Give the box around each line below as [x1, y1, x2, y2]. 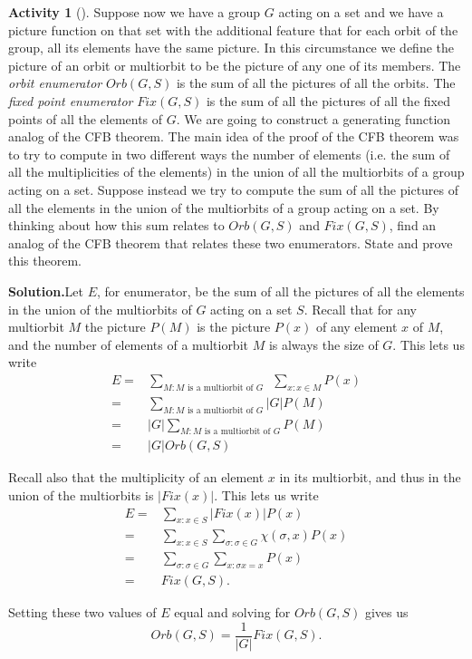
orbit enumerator [8, 73, 102, 92]
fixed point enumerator [8, 91, 133, 110]
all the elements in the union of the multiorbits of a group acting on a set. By [8, 198, 439, 217]
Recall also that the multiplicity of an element [8, 468, 265, 487]
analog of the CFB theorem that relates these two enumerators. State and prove [8, 233, 453, 252]
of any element [315, 317, 398, 336]
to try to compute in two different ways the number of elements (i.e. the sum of [8, 144, 450, 163]
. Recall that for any [303, 299, 417, 318]
